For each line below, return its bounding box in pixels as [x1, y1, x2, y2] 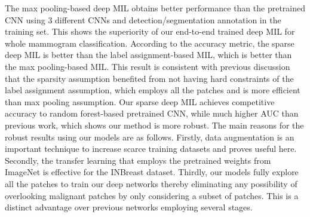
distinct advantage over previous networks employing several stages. [5, 201, 253, 213]
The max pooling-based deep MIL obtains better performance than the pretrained [5, 2, 306, 14]
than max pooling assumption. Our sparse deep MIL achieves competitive [5, 95, 275, 108]
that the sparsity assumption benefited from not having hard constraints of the [5, 72, 294, 84]
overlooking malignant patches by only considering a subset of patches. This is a [5, 189, 299, 201]
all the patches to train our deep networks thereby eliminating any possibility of [5, 177, 297, 190]
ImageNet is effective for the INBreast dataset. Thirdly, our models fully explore [5, 166, 299, 178]
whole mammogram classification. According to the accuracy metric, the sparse [5, 36, 294, 49]
